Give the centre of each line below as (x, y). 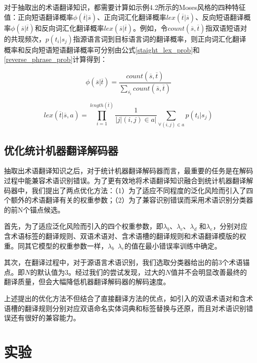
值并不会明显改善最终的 (209, 272)
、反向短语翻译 (220, 17)
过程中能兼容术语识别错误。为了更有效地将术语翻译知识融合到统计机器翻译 (125, 181)
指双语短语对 (226, 27)
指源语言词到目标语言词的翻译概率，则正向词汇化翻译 (160, 38)
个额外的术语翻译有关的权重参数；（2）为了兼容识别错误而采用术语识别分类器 (128, 200)
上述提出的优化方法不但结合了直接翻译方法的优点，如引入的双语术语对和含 (125, 298)
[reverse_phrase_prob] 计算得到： (56, 59)
